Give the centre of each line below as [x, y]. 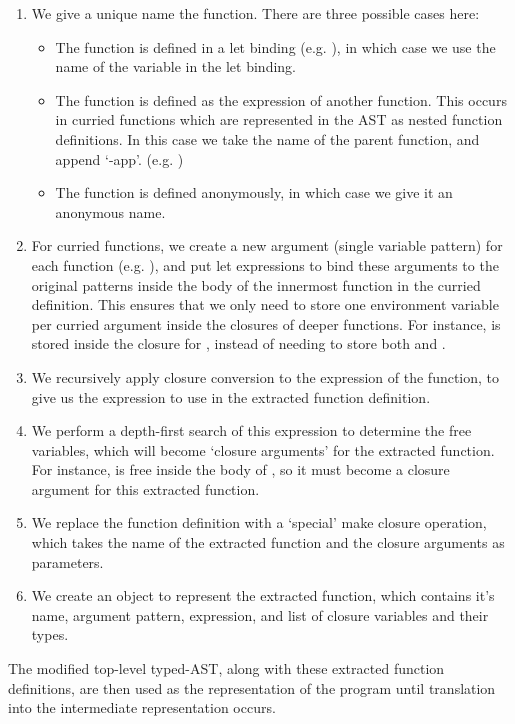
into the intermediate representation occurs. [142, 707]
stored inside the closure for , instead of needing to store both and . [238, 343]
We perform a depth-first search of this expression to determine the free [251, 430]
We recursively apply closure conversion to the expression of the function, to [265, 376]
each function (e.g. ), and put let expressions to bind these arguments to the [265, 264]
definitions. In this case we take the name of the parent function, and [267, 138]
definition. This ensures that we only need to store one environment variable [265, 304]
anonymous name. [110, 211]
